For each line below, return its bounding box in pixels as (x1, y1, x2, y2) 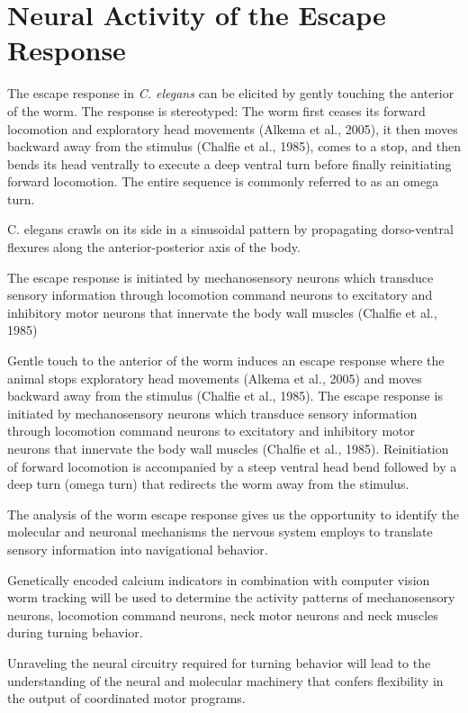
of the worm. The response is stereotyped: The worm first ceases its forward (7, 101, 426, 120)
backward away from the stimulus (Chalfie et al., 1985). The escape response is (7, 386, 443, 405)
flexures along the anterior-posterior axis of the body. (7, 238, 301, 257)
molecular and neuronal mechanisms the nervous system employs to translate (7, 522, 433, 541)
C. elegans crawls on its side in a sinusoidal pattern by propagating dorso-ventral (7, 220, 454, 239)
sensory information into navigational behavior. (7, 539, 268, 558)
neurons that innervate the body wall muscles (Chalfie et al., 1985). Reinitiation (7, 439, 449, 457)
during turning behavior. (7, 623, 143, 642)
